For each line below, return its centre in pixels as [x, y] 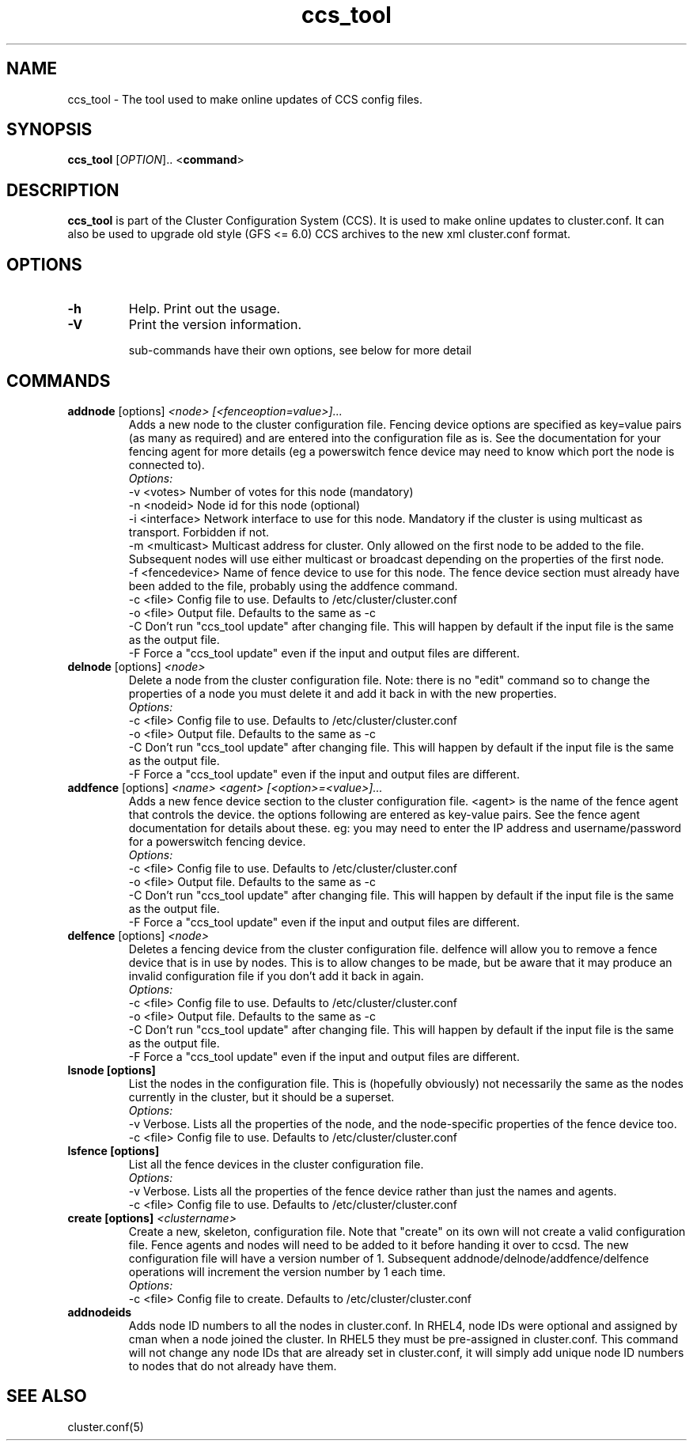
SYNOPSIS [49, 130]
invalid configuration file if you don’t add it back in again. [276, 975]
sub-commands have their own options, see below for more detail [300, 350]
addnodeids [100, 1312]
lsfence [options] [114, 1150]
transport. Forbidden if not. [199, 532]
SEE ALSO [47, 1396]
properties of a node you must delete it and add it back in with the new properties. [343, 693]
